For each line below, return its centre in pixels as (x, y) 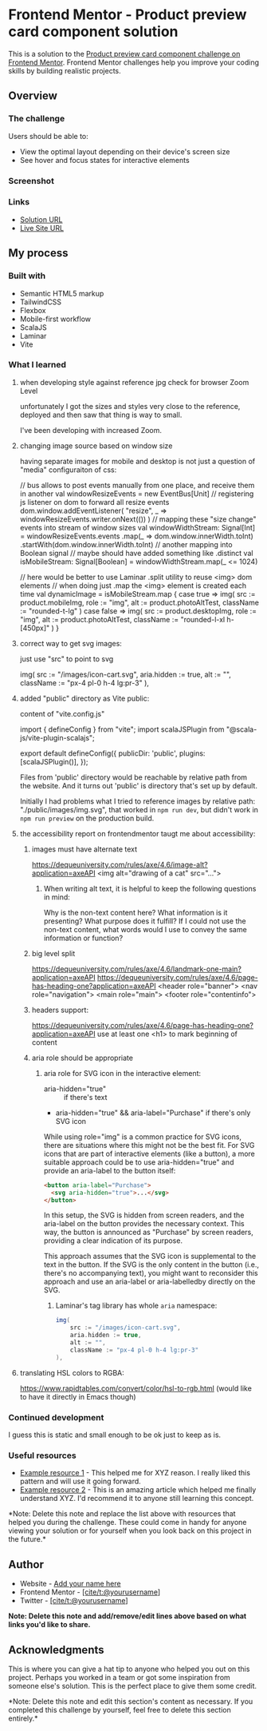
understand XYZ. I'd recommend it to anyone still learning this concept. (137, 1499)
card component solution (93, 32)
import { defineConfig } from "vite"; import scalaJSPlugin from (122, 729)
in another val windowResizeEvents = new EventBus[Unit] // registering (137, 494)
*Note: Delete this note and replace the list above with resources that (122, 1514)
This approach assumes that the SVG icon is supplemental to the (150, 1257)
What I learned (37, 365)
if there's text (85, 1097)
